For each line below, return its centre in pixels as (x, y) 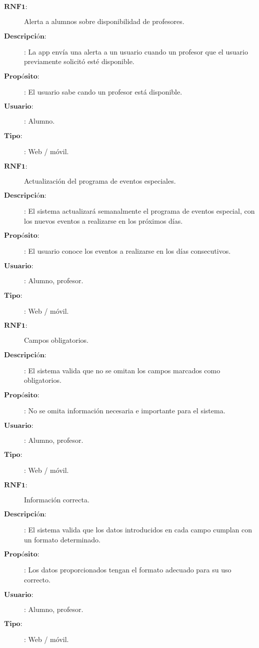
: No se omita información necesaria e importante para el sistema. (125, 410)
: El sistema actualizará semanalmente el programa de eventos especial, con (139, 211)
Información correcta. (57, 499)
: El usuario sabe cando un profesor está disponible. (103, 91)
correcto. (37, 580)
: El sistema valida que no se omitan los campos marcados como (122, 370)
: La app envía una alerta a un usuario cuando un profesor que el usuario (136, 51)
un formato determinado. (62, 539)
